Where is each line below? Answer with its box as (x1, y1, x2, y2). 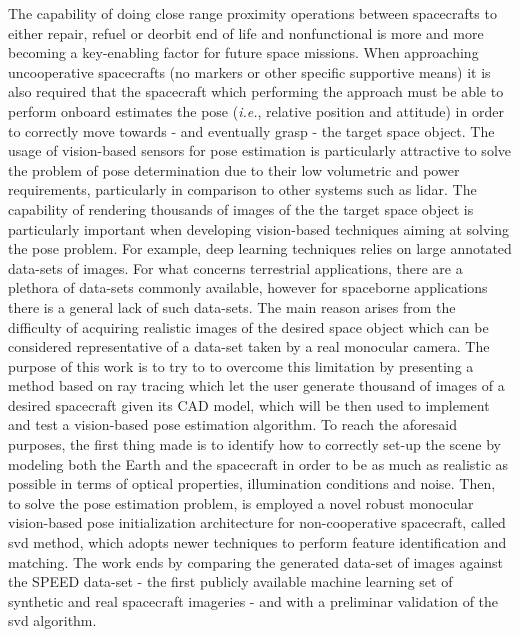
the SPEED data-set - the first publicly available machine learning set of (8, 571, 453, 592)
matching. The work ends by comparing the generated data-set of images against (8, 551, 504, 572)
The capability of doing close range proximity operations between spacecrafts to (8, 3, 497, 23)
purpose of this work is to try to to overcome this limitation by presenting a (8, 355, 474, 376)
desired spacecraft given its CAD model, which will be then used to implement (8, 394, 490, 415)
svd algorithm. (8, 610, 97, 631)
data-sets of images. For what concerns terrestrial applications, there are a (8, 257, 463, 278)
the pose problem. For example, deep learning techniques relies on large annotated (8, 238, 512, 259)
